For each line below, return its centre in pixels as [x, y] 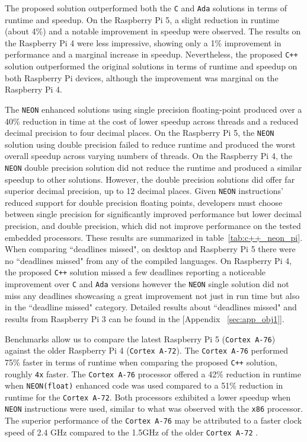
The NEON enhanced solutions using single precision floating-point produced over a [153, 109]
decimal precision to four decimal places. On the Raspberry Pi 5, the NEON [140, 133]
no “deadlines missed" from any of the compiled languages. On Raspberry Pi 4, [148, 260]
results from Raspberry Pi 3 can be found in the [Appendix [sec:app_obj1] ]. [145, 318]
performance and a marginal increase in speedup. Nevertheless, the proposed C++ [151, 54]
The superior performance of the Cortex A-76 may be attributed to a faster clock [153, 420]
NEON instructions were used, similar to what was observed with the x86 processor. [154, 408]
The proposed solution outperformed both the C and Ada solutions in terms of [146, 8]
